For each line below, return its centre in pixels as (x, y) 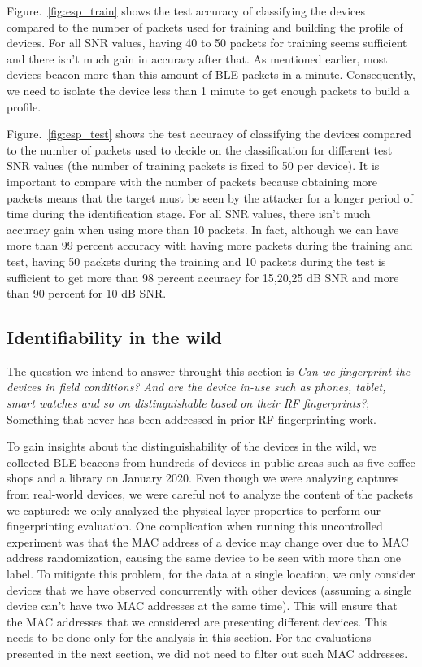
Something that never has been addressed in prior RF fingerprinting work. (191, 419)
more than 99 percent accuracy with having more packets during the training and (210, 245)
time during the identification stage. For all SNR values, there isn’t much (189, 214)
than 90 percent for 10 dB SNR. (87, 293)
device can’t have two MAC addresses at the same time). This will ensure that (202, 606)
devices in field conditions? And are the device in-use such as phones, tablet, (196, 387)
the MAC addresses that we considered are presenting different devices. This (197, 621)
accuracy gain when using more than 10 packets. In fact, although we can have (203, 229)
